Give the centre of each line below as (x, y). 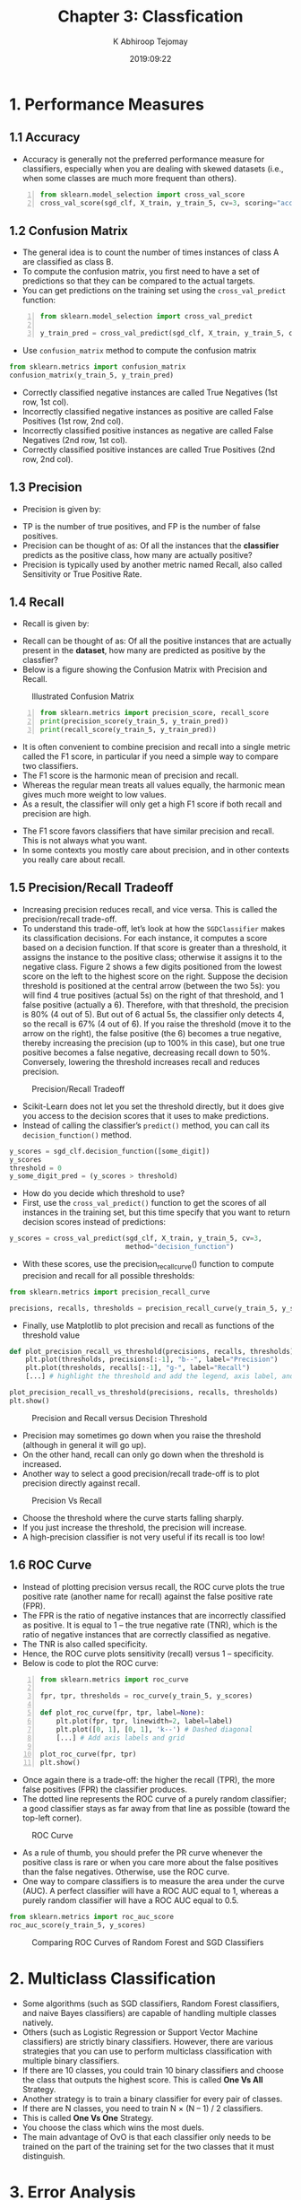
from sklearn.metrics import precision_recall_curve (110, 1292)
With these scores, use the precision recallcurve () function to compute (148, 1265)
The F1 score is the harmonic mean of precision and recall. (130, 775)
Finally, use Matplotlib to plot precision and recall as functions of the (148, 1325)
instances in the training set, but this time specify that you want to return (156, 1212)
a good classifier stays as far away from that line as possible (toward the (156, 1809)
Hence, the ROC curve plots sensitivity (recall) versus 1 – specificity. (148, 1654)
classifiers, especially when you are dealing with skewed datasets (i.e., (153, 169)
